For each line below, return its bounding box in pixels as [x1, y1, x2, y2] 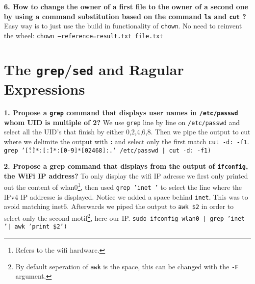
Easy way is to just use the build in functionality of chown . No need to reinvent [4, 21, 242, 31]
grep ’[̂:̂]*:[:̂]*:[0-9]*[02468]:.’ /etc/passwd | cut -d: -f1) [4, 147, 211, 154]
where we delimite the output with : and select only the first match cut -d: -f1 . [4, 136, 249, 146]
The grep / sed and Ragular [4, 59, 184, 79]
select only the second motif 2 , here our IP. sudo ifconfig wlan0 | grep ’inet [4, 211, 245, 223]
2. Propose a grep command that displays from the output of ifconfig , [4, 161, 248, 171]
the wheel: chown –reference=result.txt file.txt [4, 30, 163, 40]
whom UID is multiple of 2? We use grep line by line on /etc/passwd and [4, 117, 240, 127]
